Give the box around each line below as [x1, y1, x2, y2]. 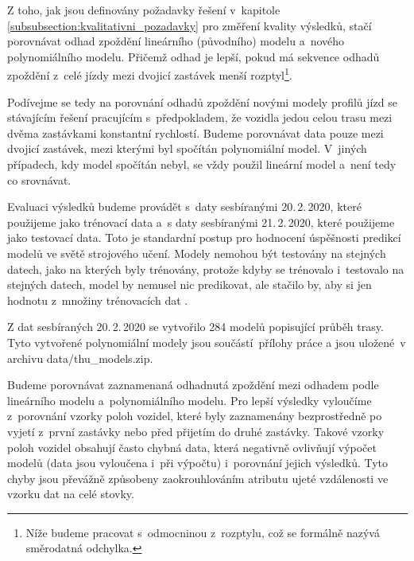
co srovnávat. [7, 171, 72, 188]
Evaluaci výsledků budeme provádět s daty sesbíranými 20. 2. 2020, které [7, 198, 362, 215]
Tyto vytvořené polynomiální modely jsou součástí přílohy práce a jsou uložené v [7, 333, 406, 350]
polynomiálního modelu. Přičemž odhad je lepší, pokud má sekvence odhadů [7, 48, 380, 64]
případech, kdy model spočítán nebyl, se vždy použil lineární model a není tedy [7, 156, 397, 172]
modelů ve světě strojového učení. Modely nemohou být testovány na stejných [7, 244, 386, 261]
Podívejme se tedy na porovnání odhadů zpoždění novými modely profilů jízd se [7, 93, 397, 110]
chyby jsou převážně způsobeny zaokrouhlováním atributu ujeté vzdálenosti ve [7, 469, 389, 486]
